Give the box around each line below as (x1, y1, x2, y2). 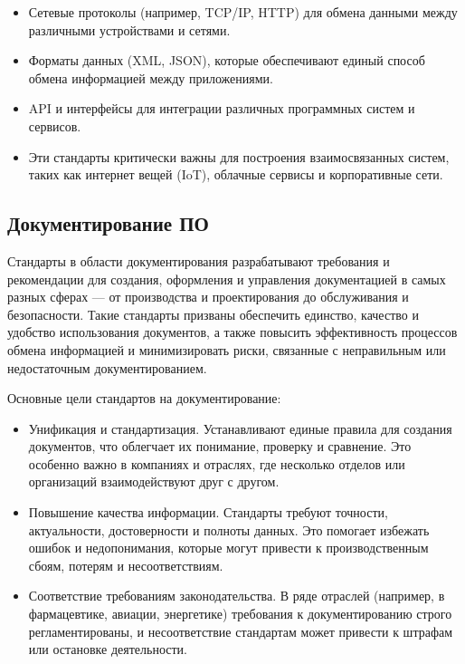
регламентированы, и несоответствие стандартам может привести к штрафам (28, 621, 453, 640)
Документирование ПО (7, 209, 209, 237)
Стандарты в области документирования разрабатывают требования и (7, 251, 390, 270)
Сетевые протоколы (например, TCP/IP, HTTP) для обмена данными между (28, 3, 458, 21)
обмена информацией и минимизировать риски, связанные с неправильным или (7, 340, 446, 359)
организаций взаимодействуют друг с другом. (28, 472, 280, 491)
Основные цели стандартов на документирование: (7, 389, 281, 408)
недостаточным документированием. (7, 358, 207, 377)
